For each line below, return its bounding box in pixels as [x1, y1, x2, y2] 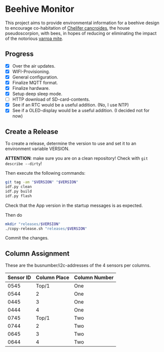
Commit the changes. [5, 235, 49, 241]
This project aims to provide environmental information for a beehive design [5, 20, 160, 26]
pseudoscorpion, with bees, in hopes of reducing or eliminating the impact [5, 30, 157, 36]
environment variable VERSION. [5, 146, 70, 152]
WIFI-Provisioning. [12, 68, 50, 75]
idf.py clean [5, 184, 32, 189]
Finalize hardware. [12, 85, 50, 91]
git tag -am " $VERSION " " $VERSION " [5, 180, 79, 185]
